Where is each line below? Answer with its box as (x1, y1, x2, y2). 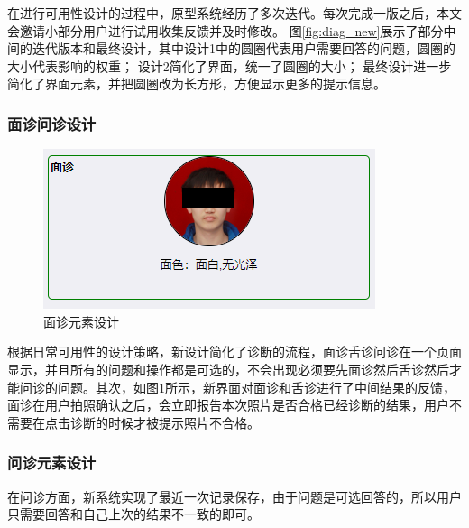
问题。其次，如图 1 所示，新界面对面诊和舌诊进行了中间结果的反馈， (57, 377, 455, 396)
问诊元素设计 (7, 451, 97, 474)
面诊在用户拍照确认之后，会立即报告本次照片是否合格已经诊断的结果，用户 (7, 395, 449, 414)
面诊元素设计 (43, 311, 119, 330)
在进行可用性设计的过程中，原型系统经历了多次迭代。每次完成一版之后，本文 (7, 4, 462, 22)
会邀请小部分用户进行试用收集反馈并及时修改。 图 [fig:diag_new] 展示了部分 (7, 21, 444, 40)
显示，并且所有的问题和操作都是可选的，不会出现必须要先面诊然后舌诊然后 (7, 359, 449, 378)
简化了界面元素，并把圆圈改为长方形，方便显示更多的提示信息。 (7, 74, 386, 93)
